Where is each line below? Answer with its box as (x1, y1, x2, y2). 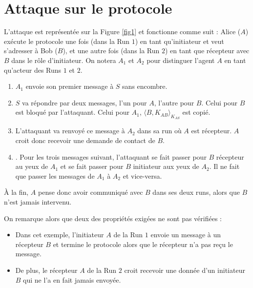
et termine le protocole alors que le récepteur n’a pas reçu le (53, 239, 233, 249)
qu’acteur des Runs (4, 64, 62, 75)
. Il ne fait (209, 161, 240, 171)
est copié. (182, 107, 211, 117)
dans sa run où (137, 125, 182, 136)
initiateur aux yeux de (133, 161, 199, 171)
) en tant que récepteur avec (165, 45, 250, 56)
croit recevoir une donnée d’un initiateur (124, 265, 245, 275)
